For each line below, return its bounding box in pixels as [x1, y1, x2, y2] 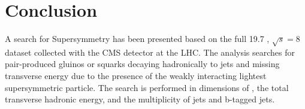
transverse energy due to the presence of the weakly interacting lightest [5, 69, 267, 82]
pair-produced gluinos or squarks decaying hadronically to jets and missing [5, 57, 280, 70]
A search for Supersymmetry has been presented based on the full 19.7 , [5, 32, 270, 45]
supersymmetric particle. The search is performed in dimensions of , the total [5, 81, 289, 93]
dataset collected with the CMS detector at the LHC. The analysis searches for [5, 46, 295, 58]
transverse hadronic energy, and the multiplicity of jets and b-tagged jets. [5, 93, 275, 105]
